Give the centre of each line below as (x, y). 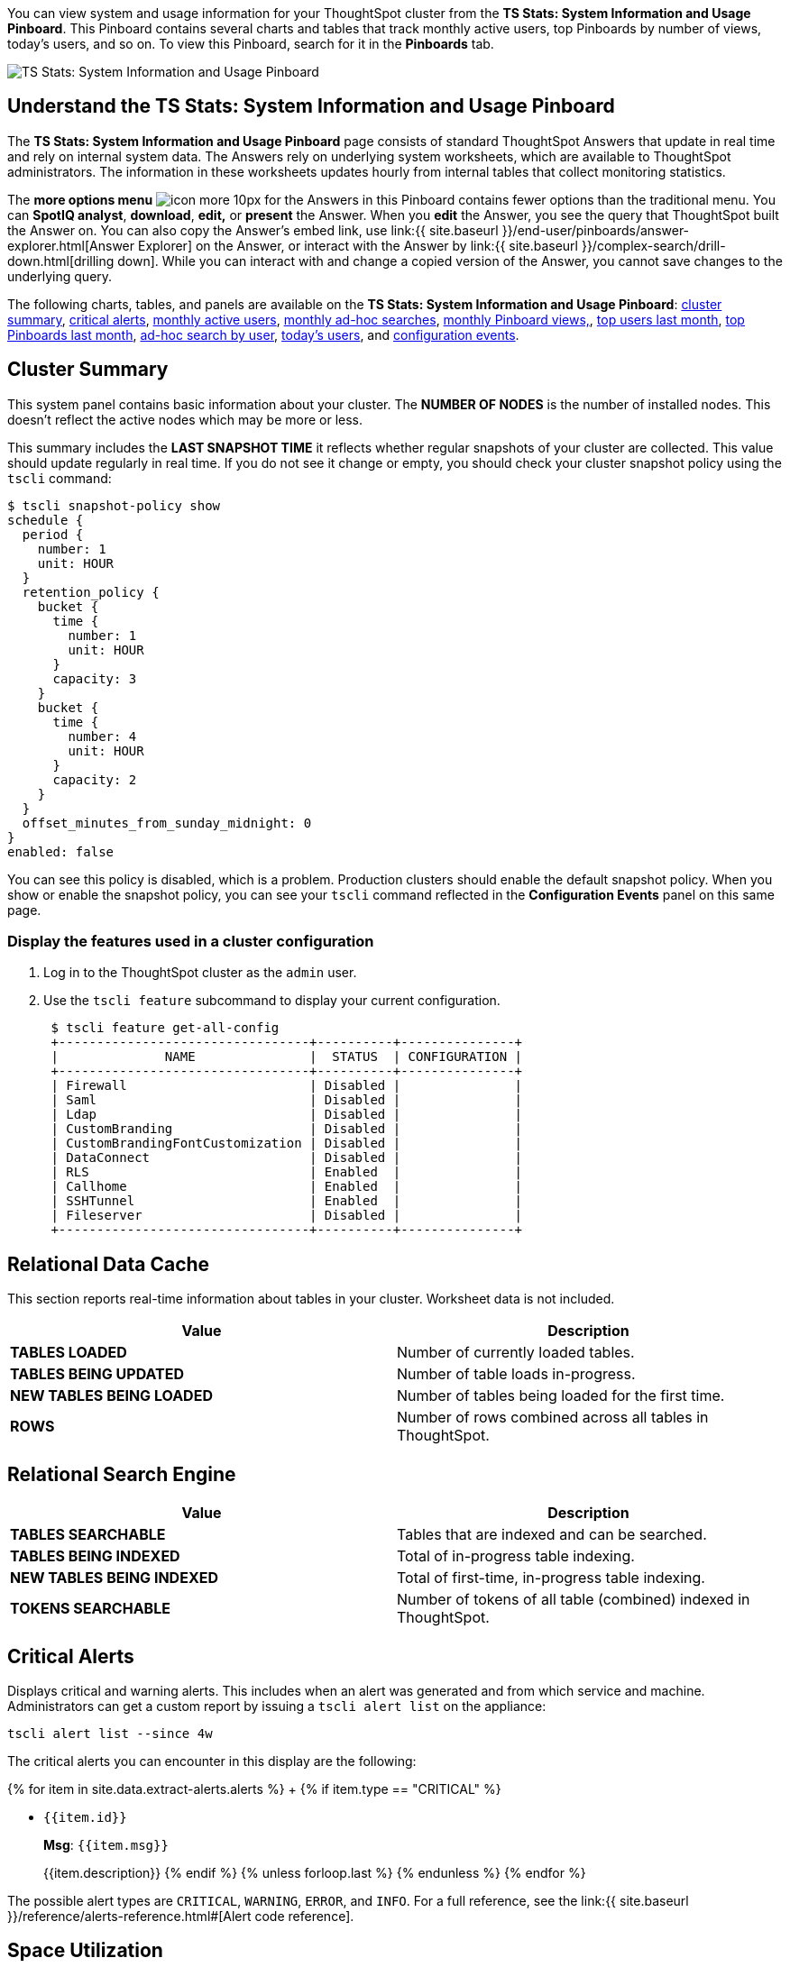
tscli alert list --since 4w (110, 1733)
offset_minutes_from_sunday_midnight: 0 (167, 823)
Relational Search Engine (122, 1474)
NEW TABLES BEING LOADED (111, 1396)
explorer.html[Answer (71, 245)
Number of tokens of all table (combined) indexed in (574, 1600)
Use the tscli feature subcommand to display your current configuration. (272, 1001)
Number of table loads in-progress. (516, 1374)
